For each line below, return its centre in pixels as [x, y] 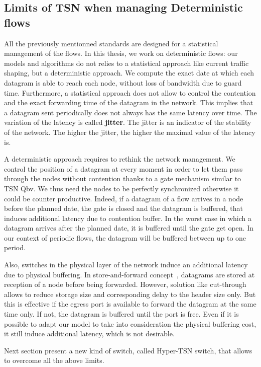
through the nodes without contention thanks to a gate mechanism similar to [123, 178]
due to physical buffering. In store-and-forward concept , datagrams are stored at [129, 274]
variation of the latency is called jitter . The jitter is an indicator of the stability [128, 122]
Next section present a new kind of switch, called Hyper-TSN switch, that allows [128, 350]
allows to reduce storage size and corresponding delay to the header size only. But [130, 294]
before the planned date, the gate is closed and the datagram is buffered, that [123, 208]
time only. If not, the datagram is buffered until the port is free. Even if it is [121, 314]
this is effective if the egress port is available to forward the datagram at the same [130, 304]
